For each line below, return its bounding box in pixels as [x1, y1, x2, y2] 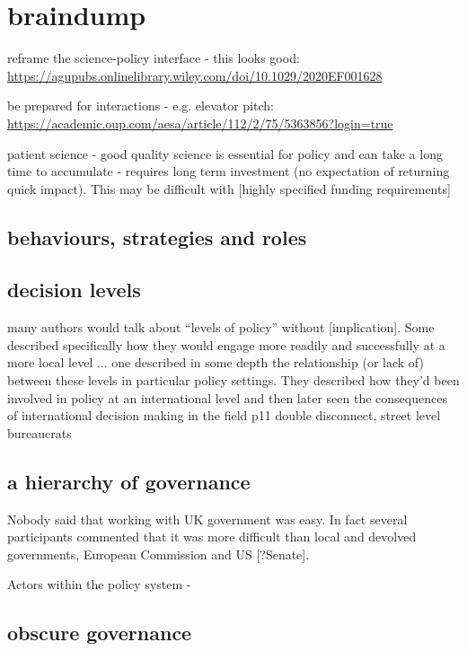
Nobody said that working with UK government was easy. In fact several [7, 509, 408, 528]
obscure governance [7, 619, 192, 647]
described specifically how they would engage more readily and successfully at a [7, 335, 445, 354]
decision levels [7, 276, 141, 304]
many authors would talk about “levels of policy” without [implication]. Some [7, 318, 435, 337]
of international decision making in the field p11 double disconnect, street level [7, 406, 441, 425]
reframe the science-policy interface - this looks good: [7, 48, 300, 67]
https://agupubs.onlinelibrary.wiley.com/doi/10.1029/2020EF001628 [7, 66, 383, 84]
